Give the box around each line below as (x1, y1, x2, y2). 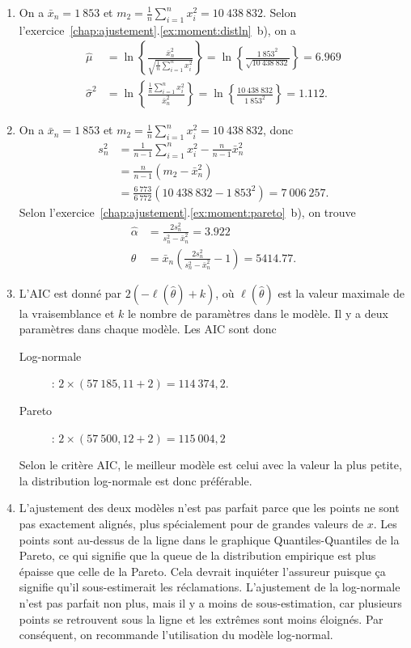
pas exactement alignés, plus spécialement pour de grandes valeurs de (19, 515, 364, 532)
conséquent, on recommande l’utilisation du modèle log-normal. (19, 626, 333, 643)
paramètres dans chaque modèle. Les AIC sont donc (19, 320, 277, 337)
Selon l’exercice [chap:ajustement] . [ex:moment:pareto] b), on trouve (19, 203, 356, 220)
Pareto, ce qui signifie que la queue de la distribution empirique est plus (19, 547, 376, 564)
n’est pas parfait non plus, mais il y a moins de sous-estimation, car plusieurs (19, 594, 402, 611)
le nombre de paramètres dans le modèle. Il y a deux (127, 304, 388, 321)
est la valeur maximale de (278, 284, 405, 301)
